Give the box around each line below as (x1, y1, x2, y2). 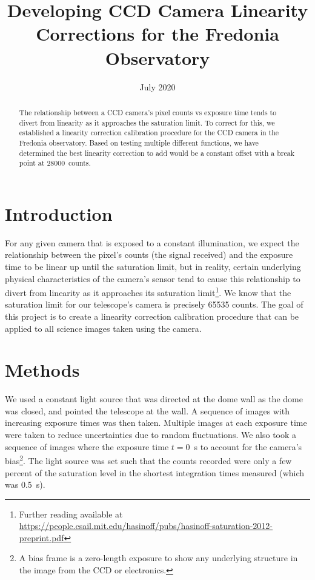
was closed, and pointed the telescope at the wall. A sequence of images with (5, 404, 290, 417)
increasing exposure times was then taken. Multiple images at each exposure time (5, 416, 307, 429)
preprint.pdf (19, 531, 64, 544)
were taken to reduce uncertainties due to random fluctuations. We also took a (5, 428, 297, 441)
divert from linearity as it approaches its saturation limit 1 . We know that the (5, 285, 291, 298)
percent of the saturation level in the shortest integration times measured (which (5, 466, 305, 479)
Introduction (5, 201, 113, 226)
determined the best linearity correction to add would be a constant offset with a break (19, 147, 294, 158)
